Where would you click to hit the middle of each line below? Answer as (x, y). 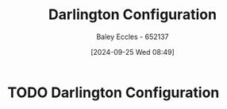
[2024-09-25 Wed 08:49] (133, 52)
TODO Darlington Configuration (113, 92)
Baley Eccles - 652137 (133, 37)
